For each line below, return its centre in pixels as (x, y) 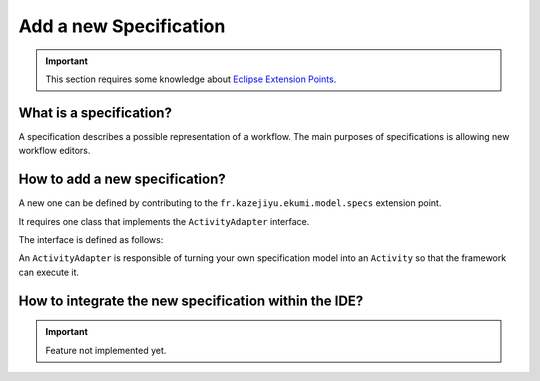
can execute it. (49, 272)
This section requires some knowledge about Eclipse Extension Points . (191, 79)
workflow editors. (54, 151)
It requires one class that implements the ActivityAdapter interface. (164, 221)
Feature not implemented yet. (106, 350)
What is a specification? (95, 112)
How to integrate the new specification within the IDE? (191, 300)
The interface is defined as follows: (91, 239)
